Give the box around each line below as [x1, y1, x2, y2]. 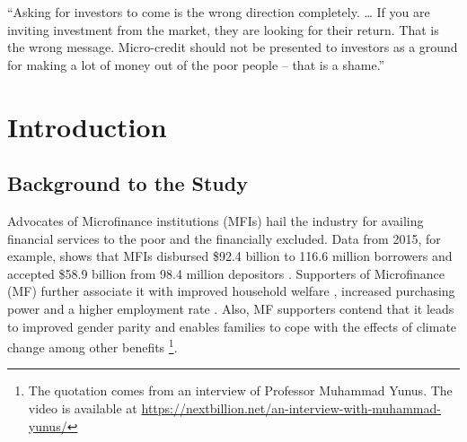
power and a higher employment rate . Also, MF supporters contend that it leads [7, 299, 454, 317]
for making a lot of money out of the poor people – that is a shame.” [7, 55, 385, 74]
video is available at [28, 398, 137, 417]
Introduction [7, 108, 167, 144]
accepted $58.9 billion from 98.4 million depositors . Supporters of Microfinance [7, 264, 445, 282]
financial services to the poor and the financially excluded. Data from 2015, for [7, 229, 441, 247]
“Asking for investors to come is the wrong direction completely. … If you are [7, 3, 430, 21]
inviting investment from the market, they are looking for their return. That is [7, 20, 439, 39]
